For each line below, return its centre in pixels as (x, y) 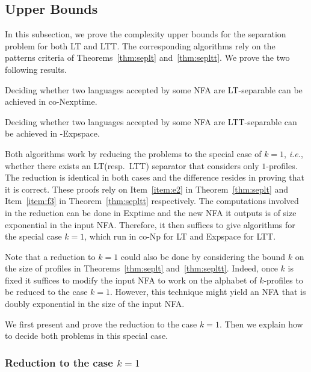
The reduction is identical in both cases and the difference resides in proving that (155, 177)
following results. (36, 69)
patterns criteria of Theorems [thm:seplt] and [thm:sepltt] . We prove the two (147, 57)
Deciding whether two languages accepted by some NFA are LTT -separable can (151, 121)
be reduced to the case (46, 292)
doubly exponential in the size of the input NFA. (95, 304)
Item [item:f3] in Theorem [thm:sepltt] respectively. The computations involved (152, 201)
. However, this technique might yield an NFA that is (208, 292)
